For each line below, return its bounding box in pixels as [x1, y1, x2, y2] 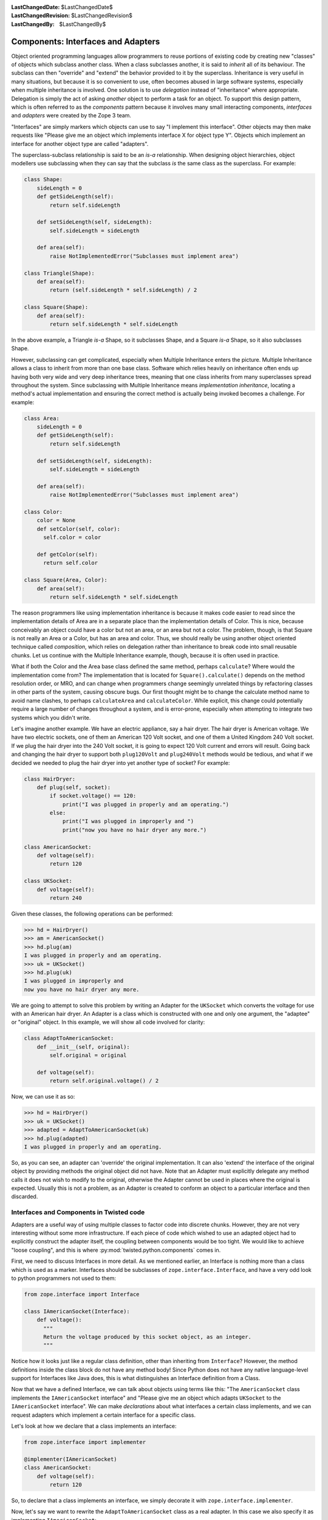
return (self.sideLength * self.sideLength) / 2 [49, 286, 197, 294]
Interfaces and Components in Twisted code [11, 1208, 145, 1217]
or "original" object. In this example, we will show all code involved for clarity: [11, 1018, 205, 1026]
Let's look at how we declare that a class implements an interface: [11, 1423, 177, 1429]
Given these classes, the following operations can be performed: [11, 910, 173, 917]
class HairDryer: [24, 775, 76, 782]
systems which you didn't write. [11, 714, 91, 721]
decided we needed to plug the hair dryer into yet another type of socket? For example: [11, 759, 230, 766]
